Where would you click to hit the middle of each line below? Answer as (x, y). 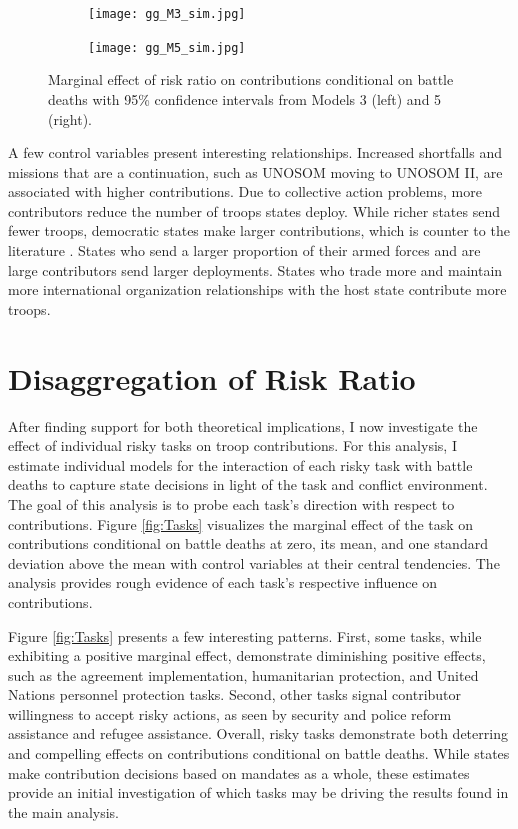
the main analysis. (63, 811)
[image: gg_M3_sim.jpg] (167, 14)
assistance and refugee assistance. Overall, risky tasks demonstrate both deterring (258, 733)
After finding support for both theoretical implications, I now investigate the (243, 425)
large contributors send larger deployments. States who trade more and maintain (255, 269)
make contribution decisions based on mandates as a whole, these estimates (239, 772)
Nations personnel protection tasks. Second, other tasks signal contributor (235, 694)
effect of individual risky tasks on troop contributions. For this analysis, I (232, 445)
